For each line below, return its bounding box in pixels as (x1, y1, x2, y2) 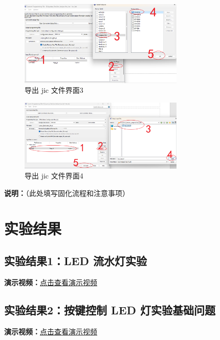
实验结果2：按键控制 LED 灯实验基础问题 (4, 302, 216, 318)
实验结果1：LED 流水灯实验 (4, 253, 147, 269)
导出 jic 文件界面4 (25, 170, 83, 181)
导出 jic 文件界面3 (25, 85, 83, 95)
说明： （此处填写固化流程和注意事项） (4, 187, 129, 198)
